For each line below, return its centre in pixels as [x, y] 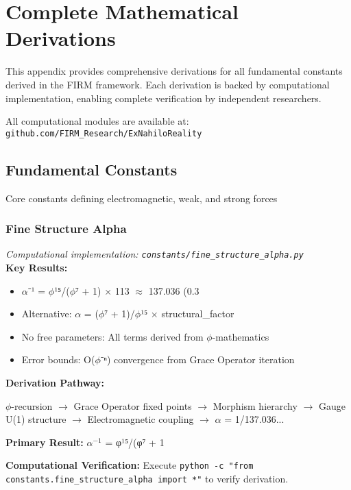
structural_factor [198, 314]
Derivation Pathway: [55, 382]
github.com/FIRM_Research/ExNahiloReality [104, 133]
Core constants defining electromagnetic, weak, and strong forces [142, 198]
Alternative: [47, 314]
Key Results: [37, 268]
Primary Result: [45, 442]
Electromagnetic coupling [141, 419]
